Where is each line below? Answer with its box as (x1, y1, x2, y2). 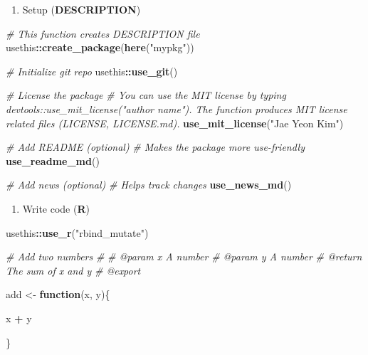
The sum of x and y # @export (6, 263, 141, 277)
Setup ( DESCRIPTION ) (22, 2, 141, 16)
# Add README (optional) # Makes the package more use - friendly (6, 139, 305, 154)
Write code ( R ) (22, 201, 90, 216)
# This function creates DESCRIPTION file (6, 26, 200, 41)
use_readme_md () (6, 153, 100, 168)
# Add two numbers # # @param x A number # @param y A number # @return (6, 249, 362, 264)
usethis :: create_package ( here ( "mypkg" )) (6, 40, 194, 55)
